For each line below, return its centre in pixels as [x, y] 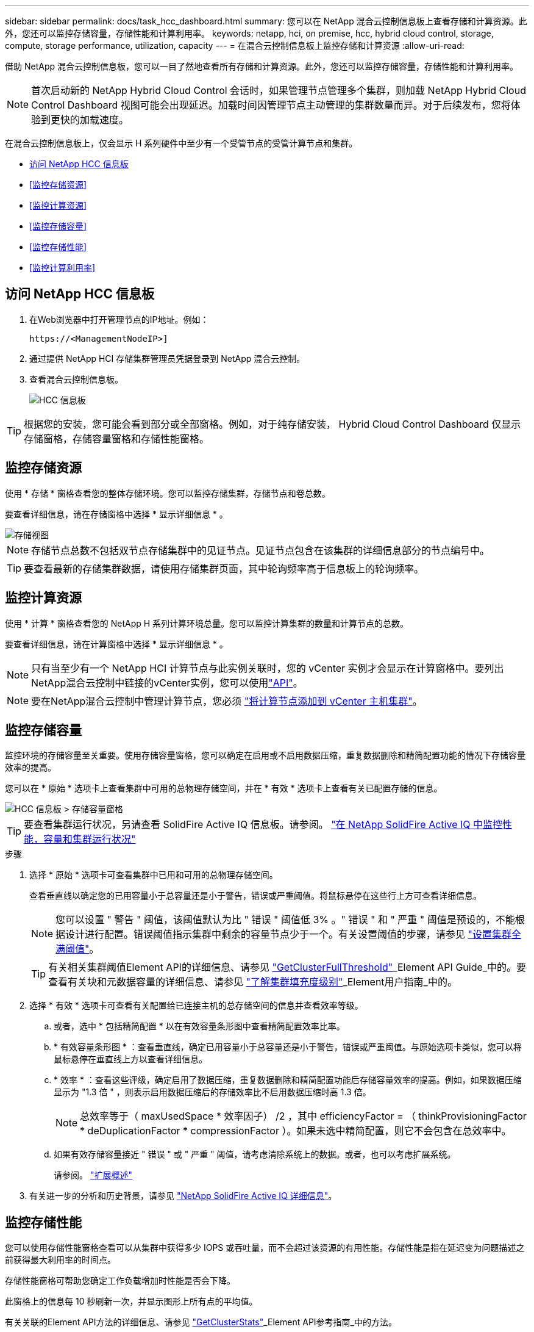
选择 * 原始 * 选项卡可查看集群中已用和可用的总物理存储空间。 [154, 875]
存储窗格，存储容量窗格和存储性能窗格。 [117, 438]
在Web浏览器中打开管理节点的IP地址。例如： [119, 319]
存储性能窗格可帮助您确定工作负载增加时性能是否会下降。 [120, 1281]
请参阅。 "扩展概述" [93, 1175]
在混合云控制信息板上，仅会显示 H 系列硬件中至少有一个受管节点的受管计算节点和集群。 [181, 143]
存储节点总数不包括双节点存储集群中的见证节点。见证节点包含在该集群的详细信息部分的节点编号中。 [261, 550]
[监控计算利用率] [62, 268]
